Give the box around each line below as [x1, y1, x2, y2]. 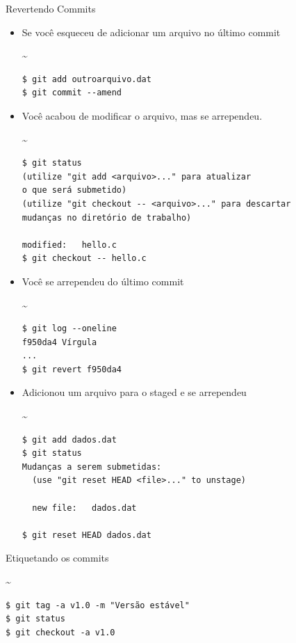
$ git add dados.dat [22, 434, 117, 445]
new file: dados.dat [32, 502, 137, 513]
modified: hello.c [22, 239, 117, 250]
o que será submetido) [22, 185, 127, 196]
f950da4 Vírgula [22, 337, 97, 347]
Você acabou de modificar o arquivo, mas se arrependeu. [22, 108, 263, 122]
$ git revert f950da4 [22, 364, 122, 374]
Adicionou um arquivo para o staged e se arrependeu [22, 385, 247, 399]
